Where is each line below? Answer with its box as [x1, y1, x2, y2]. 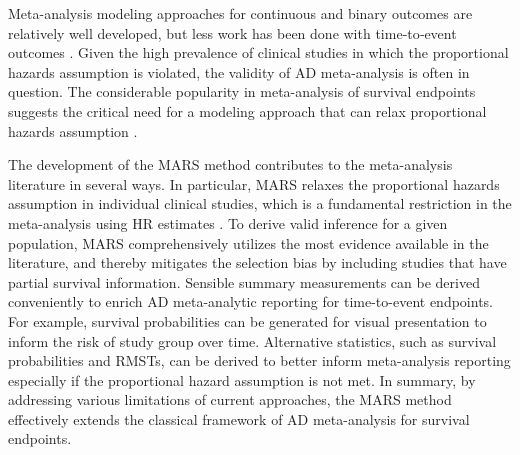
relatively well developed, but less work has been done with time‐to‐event [8, 22, 457, 43]
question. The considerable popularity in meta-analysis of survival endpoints [8, 81, 476, 102]
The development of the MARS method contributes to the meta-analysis [8, 154, 453, 175]
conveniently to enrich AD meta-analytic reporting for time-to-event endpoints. [8, 291, 493, 312]
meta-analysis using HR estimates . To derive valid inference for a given [8, 212, 448, 233]
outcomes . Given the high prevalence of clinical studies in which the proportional [8, 42, 509, 63]
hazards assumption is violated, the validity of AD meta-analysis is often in [8, 61, 470, 82]
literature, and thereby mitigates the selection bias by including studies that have [8, 252, 507, 273]
